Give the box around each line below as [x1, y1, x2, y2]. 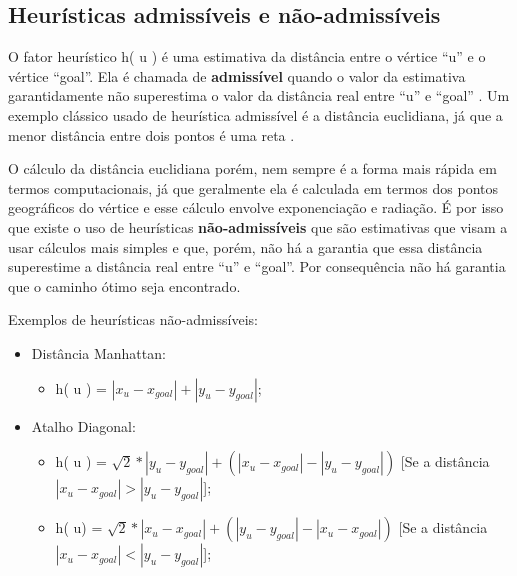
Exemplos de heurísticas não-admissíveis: [8, 309, 258, 330]
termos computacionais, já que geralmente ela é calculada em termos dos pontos [8, 177, 499, 198]
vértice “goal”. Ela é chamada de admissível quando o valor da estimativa [8, 65, 466, 86]
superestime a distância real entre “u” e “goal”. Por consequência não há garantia [8, 256, 506, 277]
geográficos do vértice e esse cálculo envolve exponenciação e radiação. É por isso [8, 197, 504, 218]
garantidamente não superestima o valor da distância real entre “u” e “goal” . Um [8, 85, 510, 106]
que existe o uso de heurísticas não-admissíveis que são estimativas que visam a [8, 216, 508, 237]
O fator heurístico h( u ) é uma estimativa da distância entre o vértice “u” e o [8, 46, 486, 67]
